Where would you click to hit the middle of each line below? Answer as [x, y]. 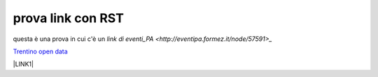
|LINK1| [23, 64]
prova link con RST [68, 18]
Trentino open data [40, 51]
